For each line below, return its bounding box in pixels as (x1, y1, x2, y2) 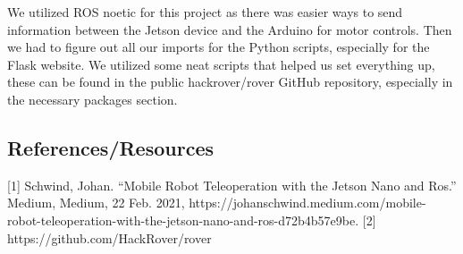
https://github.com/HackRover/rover (7, 228, 212, 247)
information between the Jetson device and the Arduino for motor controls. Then (7, 20, 452, 38)
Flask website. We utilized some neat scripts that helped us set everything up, (7, 55, 435, 73)
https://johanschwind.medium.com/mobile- (189, 193, 426, 212)
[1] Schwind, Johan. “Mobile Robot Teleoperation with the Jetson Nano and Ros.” (7, 175, 457, 194)
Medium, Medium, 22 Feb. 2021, (7, 193, 185, 212)
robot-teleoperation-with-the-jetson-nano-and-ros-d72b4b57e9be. (7, 210, 359, 229)
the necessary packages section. (7, 89, 178, 108)
